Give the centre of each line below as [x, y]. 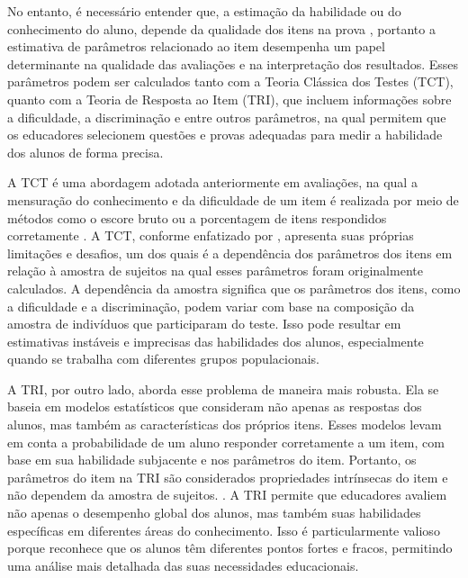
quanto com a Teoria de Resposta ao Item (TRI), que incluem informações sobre [229, 99]
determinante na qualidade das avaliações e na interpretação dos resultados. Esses [233, 63]
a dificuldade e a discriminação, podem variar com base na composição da [211, 306]
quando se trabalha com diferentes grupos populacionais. [163, 359]
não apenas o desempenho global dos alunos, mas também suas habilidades [214, 513]
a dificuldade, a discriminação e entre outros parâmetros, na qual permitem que [227, 117]
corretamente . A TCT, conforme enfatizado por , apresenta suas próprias [211, 235]
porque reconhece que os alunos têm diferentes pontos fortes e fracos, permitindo [230, 548]
